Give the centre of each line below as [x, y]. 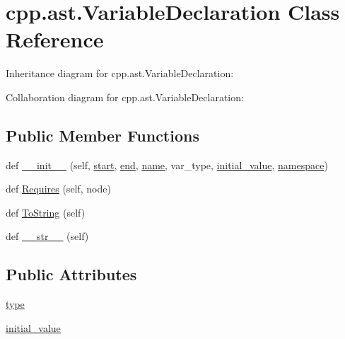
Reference [55, 39]
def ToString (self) [46, 212]
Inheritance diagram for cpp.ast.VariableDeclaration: [120, 73]
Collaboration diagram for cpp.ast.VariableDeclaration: [125, 97]
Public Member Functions [103, 135]
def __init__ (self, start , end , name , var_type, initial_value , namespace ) [167, 165]
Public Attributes [71, 274]
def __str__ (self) [47, 236]
